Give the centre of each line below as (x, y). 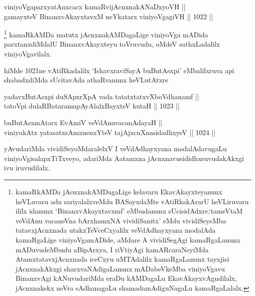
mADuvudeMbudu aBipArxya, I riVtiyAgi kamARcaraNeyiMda (112, 249)
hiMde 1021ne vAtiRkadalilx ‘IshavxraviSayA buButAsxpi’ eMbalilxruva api (119, 70)
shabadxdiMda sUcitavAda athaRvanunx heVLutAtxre (86, 80)
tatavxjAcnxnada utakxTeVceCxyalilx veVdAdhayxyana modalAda (115, 230)
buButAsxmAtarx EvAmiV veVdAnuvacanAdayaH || (83, 122)
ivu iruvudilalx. (27, 168)
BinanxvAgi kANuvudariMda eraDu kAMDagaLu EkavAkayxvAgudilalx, (126, 278)
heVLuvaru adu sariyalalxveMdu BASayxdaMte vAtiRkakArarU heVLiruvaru (132, 201)
